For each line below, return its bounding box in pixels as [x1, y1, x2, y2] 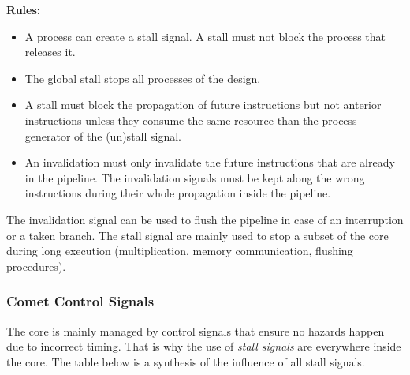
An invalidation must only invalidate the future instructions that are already [24, 154, 395, 171]
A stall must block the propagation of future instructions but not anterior [24, 96, 382, 113]
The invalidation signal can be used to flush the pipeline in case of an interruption [6, 211, 404, 227]
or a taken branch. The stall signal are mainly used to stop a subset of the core [6, 227, 389, 243]
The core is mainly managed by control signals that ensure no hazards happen [6, 322, 385, 339]
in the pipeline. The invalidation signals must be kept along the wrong [24, 169, 365, 186]
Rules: [6, 2, 41, 17]
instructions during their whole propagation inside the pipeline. [24, 185, 331, 201]
